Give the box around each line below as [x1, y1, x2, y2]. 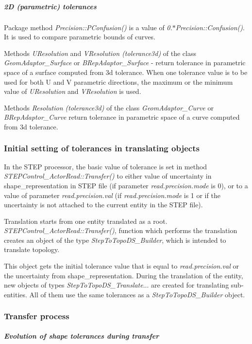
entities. [4, 289, 27, 299]
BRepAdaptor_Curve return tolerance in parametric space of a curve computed [4, 112, 240, 122]
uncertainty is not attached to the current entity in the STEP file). [4, 199, 203, 210]
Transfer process [4, 310, 69, 322]
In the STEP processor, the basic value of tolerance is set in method [4, 161, 207, 171]
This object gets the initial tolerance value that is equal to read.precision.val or [4, 261, 239, 271]
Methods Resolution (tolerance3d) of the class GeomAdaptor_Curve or [4, 102, 214, 112]
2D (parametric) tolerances [4, 1, 97, 11]
